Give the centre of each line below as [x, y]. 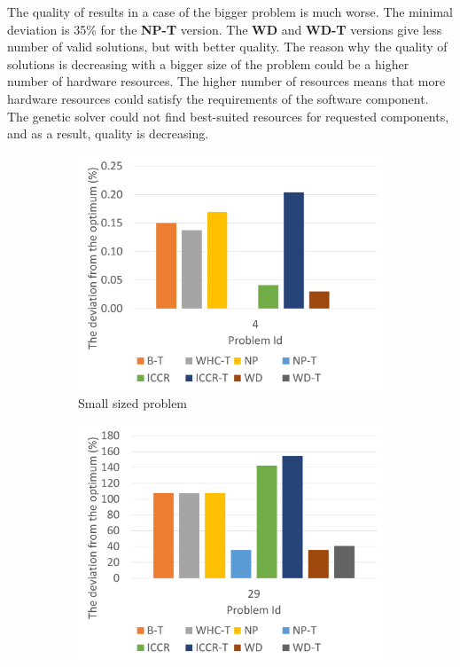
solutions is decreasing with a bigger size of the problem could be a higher [208, 63]
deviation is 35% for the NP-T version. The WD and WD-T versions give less [225, 29]
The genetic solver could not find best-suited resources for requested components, [228, 116]
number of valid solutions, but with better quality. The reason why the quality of [227, 47]
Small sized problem [133, 403]
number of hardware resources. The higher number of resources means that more [226, 81]
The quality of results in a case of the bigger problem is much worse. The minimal [230, 12]
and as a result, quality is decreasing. [108, 133]
